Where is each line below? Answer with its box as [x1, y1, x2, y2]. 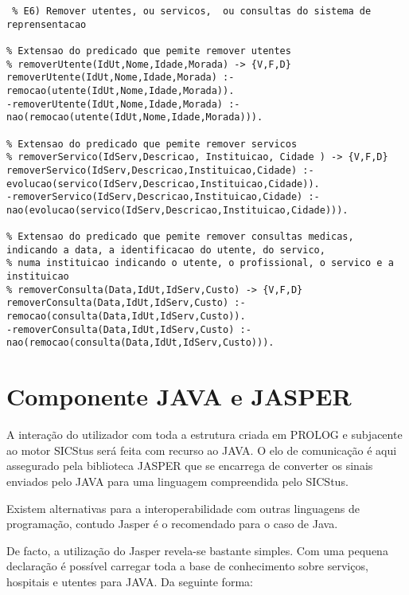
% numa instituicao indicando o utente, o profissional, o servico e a [6, 257, 394, 269]
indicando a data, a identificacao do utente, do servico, [6, 244, 325, 256]
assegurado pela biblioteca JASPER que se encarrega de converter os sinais [6, 457, 373, 474]
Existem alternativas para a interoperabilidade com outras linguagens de [6, 499, 360, 516]
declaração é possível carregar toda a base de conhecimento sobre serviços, [6, 558, 368, 574]
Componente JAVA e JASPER [6, 380, 352, 413]
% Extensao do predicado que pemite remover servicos [6, 138, 298, 150]
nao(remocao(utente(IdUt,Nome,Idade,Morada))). [6, 112, 263, 123]
